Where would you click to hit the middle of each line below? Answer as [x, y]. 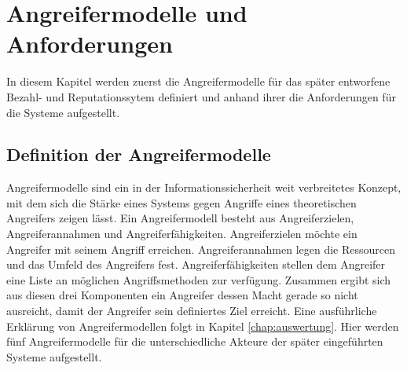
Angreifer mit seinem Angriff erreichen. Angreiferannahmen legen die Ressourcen [201, 249]
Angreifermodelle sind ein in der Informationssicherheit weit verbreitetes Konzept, [204, 187]
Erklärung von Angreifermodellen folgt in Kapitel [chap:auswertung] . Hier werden [203, 326]
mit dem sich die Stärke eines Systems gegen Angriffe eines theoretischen [181, 202]
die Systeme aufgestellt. [63, 112]
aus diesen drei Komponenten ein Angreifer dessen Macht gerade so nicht [182, 295]
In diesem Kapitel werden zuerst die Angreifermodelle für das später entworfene [198, 81]
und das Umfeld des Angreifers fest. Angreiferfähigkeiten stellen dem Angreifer [196, 264]
